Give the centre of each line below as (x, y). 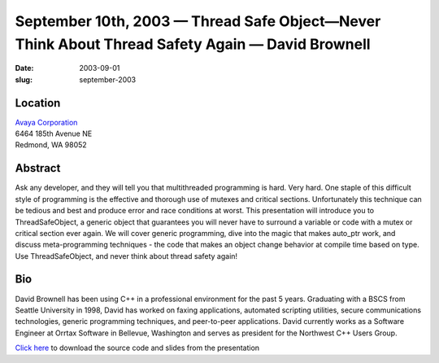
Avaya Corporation (46, 122)
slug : (24, 79)
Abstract (38, 168)
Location (38, 103)
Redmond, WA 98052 (51, 145)
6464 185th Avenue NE (54, 133)
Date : (24, 68)
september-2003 (108, 79)
